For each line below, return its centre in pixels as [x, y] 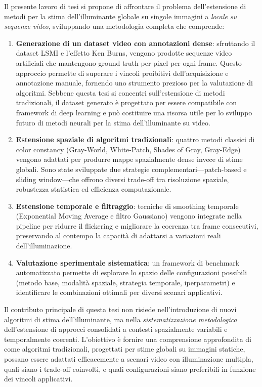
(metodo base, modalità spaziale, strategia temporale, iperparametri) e [125, 282]
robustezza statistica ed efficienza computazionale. [94, 189]
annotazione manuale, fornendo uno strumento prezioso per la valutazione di [134, 83]
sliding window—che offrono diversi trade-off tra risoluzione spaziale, [122, 179]
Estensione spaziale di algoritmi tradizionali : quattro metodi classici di [135, 139]
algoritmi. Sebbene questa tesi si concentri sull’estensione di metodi [120, 92]
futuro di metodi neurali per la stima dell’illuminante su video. [113, 122]
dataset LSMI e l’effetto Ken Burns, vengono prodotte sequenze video [124, 53]
